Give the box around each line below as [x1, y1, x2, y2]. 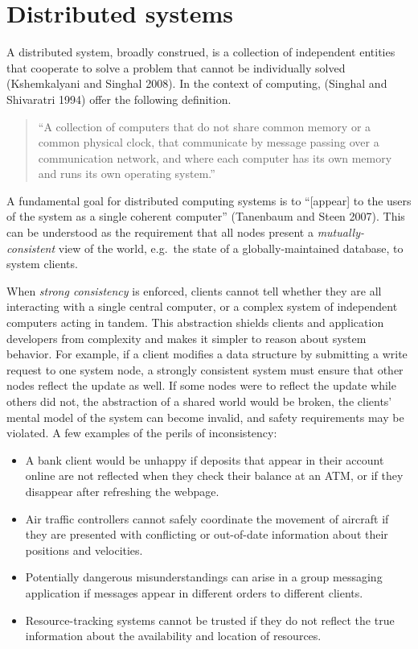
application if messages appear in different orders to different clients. [25, 584, 363, 601]
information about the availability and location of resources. [25, 627, 322, 644]
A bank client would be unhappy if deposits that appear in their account [25, 451, 384, 468]
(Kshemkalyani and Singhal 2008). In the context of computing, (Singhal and [6, 75, 387, 92]
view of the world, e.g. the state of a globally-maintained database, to [58, 239, 404, 256]
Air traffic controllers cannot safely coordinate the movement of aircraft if [25, 510, 389, 527]
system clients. [6, 255, 78, 272]
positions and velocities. [25, 541, 143, 558]
